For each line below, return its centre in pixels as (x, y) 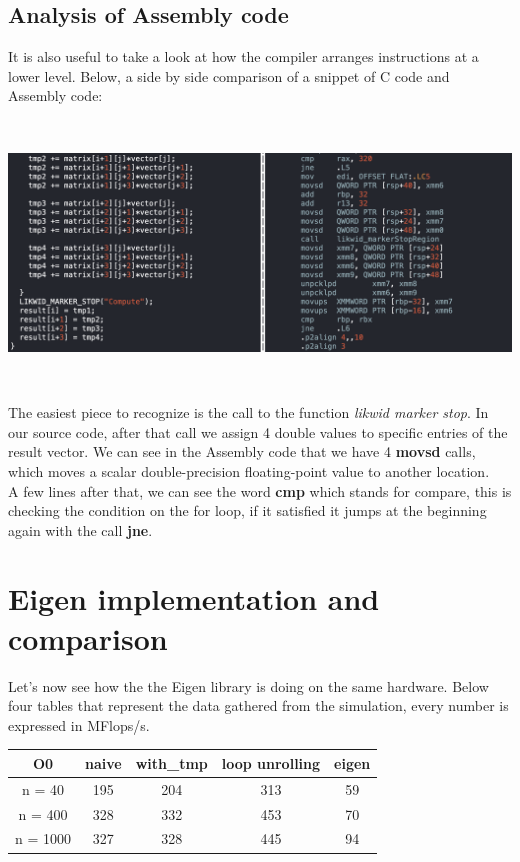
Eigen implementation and (194, 598)
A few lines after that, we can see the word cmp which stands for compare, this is (260, 490)
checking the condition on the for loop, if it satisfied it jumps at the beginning (247, 510)
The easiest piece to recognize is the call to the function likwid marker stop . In (248, 412)
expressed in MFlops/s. (79, 724)
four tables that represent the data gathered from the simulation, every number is (258, 705)
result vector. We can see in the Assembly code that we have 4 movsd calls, (242, 451)
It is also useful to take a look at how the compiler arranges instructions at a (243, 56)
